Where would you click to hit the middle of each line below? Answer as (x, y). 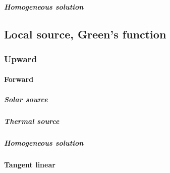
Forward (19, 79)
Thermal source (32, 121)
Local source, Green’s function (85, 34)
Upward (20, 58)
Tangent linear (30, 164)
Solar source (26, 99)
